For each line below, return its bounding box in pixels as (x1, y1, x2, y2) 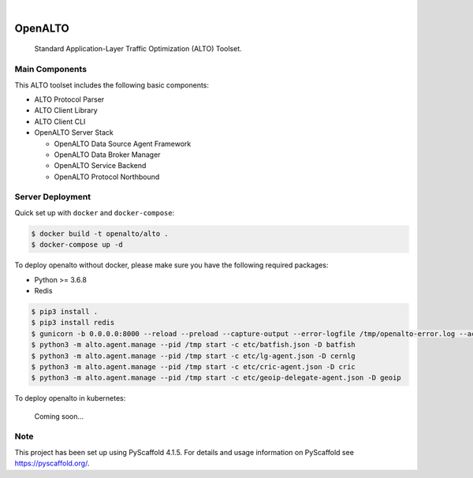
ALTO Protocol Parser (34, 95, 105, 104)
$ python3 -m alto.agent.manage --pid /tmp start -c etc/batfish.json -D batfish (31, 340, 356, 349)
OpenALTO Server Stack (34, 128, 114, 137)
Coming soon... (34, 411, 84, 421)
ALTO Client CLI (34, 117, 86, 126)
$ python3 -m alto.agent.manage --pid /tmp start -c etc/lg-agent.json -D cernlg (31, 351, 356, 360)
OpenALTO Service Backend (54, 161, 147, 170)
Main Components (14, 64, 87, 75)
